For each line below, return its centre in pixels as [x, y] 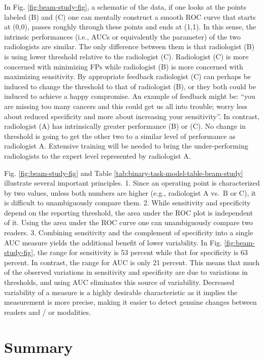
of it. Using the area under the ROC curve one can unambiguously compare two [129, 222]
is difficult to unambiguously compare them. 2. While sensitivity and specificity [127, 203]
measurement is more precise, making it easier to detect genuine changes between [130, 302]
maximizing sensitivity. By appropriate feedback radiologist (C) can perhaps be [128, 76]
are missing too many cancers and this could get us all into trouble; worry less [126, 106]
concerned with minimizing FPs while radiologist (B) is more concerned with [124, 66]
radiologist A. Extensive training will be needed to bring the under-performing [126, 146]
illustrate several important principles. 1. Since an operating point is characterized [132, 183]
